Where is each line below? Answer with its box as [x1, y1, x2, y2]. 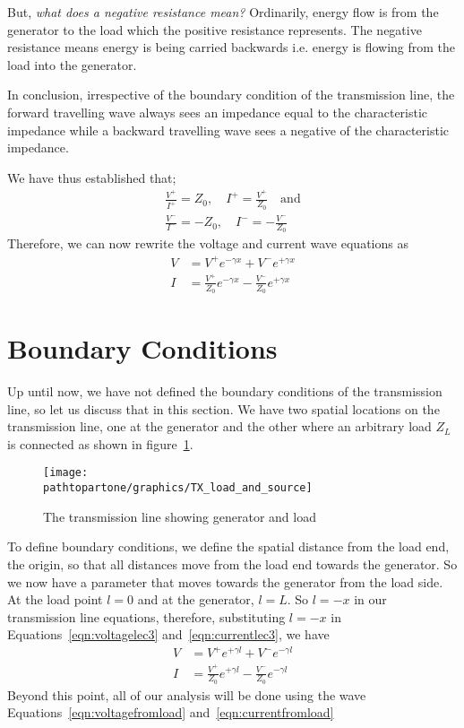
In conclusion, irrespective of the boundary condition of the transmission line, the [7, 85, 455, 104]
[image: [43, 466, 89, 480]
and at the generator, [137, 590, 254, 609]
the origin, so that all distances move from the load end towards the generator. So [7, 554, 458, 573]
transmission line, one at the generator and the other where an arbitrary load [7, 417, 432, 436]
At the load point [7, 590, 103, 609]
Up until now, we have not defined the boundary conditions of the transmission [7, 382, 443, 401]
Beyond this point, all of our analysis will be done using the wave [7, 685, 366, 704]
